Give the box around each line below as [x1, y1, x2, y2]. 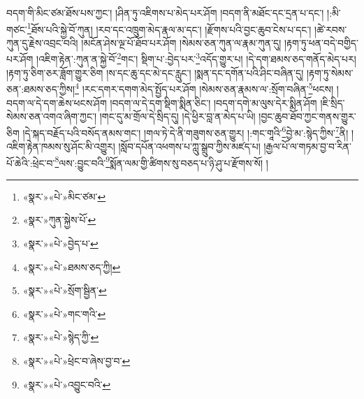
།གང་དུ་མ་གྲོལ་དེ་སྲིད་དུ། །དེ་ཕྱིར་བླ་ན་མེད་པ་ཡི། [99, 109, 256, 124]
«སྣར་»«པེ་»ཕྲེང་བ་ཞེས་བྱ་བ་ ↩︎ [22, 353, 131, 368]
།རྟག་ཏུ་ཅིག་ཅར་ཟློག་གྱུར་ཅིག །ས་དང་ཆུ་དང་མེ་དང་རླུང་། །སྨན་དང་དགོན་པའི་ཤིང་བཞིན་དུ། [6, 65, 304, 80]
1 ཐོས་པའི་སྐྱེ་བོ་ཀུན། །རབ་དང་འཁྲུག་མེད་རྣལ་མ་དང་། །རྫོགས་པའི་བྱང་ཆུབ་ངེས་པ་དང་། [27, 20, 312, 36]
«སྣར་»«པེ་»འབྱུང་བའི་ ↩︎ [22, 377, 111, 391]
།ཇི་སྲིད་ [320, 95, 345, 110]
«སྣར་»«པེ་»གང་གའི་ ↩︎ [22, 306, 106, 321]
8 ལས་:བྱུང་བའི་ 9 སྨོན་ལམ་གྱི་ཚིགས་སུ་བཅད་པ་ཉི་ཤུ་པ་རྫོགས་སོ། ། [54, 153, 268, 170]
